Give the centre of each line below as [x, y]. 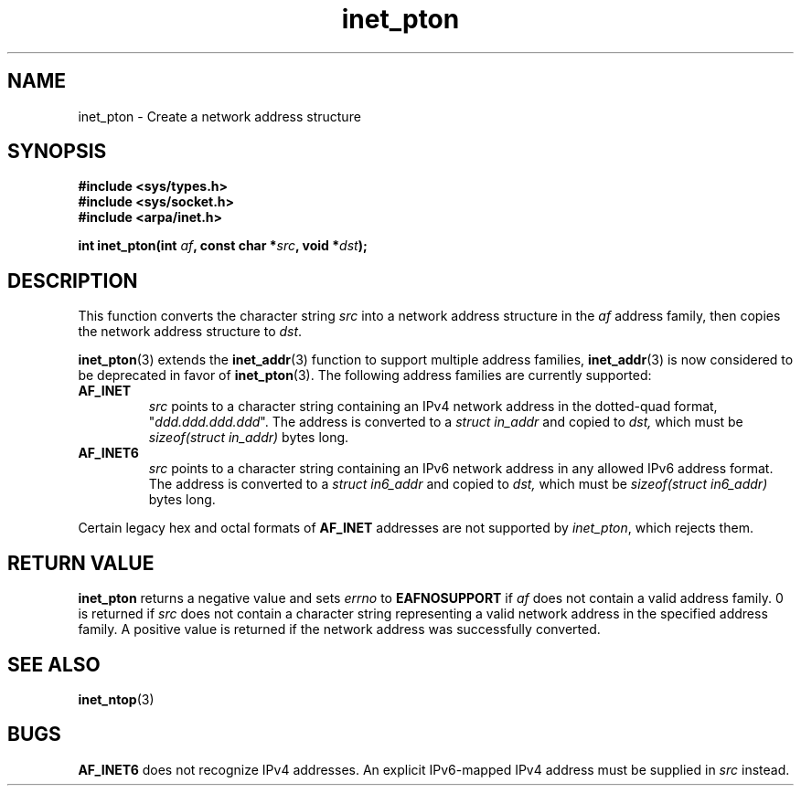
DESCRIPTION [73, 280]
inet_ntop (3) [116, 699]
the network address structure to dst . [190, 332]
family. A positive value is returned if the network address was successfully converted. [339, 629]
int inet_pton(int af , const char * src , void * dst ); [223, 246]
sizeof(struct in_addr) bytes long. [249, 438]
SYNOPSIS [57, 152]
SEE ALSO [54, 664]
